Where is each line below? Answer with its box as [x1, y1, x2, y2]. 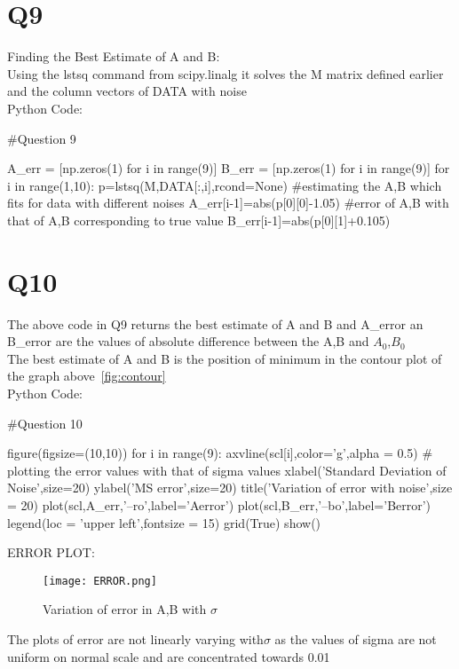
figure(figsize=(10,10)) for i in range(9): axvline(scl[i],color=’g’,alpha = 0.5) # [7, 444, 433, 462]
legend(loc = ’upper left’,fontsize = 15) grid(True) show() [7, 513, 321, 531]
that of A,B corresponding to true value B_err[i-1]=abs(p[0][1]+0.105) [7, 210, 391, 229]
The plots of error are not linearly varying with [7, 629, 264, 648]
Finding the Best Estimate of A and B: [7, 47, 220, 66]
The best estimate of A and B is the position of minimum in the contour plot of [7, 349, 442, 367]
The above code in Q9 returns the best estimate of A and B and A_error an [7, 314, 423, 333]
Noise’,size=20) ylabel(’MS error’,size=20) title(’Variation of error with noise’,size [7, 478, 453, 497]
